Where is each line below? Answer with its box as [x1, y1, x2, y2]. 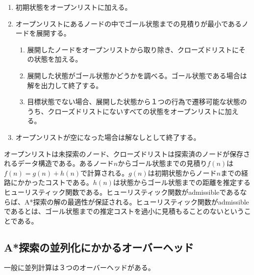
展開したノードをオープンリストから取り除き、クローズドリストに [27, 44, 239, 54]
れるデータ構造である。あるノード [4, 158, 114, 168]
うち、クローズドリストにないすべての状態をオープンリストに [27, 106, 225, 116]
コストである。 [45, 177, 93, 187]
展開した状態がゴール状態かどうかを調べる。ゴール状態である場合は [27, 70, 247, 80]
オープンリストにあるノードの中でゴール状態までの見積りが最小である [15, 18, 242, 28]
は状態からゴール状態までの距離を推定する [113, 177, 251, 187]
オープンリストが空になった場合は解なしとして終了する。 [15, 132, 201, 142]
